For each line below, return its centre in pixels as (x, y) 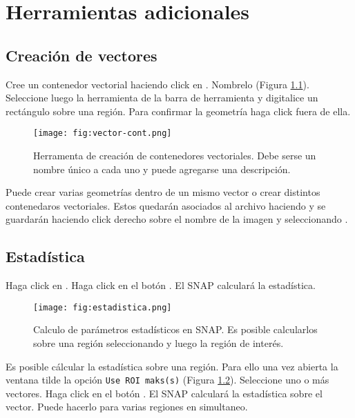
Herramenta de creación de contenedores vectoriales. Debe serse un (175, 156)
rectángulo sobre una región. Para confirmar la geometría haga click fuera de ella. (178, 111)
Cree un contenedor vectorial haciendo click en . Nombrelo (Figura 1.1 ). (157, 84)
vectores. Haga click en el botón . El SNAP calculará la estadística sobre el (164, 393)
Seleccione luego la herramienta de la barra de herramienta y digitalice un (162, 98)
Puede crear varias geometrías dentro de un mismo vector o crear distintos (163, 192)
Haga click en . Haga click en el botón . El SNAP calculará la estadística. (161, 285)
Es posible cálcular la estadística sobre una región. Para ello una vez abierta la (172, 366)
